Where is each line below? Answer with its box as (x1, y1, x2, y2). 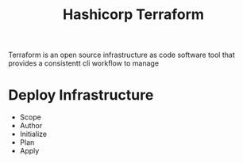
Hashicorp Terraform (62, 6, 205, 24)
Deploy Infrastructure (8, 86, 154, 104)
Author (19, 121, 43, 131)
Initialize (19, 129, 48, 139)
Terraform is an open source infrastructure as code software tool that (8, 50, 236, 60)
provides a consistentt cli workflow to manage (8, 59, 160, 68)
